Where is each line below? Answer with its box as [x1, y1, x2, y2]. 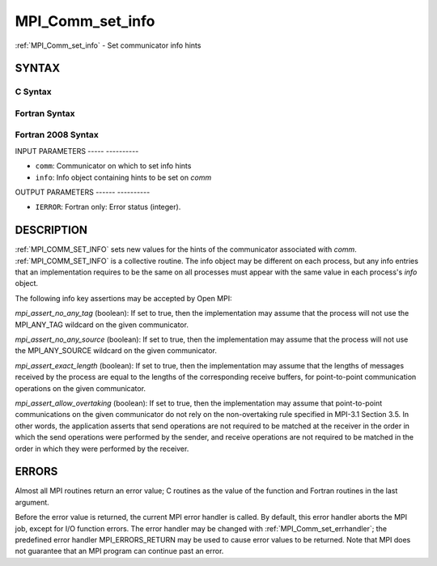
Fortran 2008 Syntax [15, 130, 99, 141]
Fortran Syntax [15, 108, 75, 119]
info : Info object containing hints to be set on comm [35, 172, 212, 182]
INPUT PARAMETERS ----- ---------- [15, 146, 139, 155]
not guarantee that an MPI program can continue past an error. [15, 547, 224, 556]
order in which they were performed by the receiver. [15, 444, 189, 453]
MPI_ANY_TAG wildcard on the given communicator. [15, 320, 189, 330]
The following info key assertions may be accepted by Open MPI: [15, 293, 232, 303]
